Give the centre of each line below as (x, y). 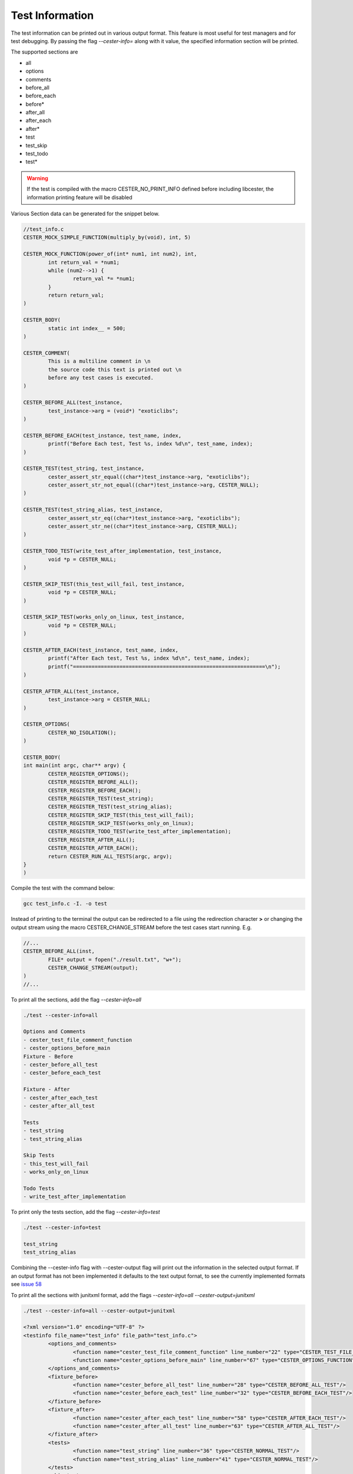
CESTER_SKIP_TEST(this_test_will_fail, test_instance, (104, 584)
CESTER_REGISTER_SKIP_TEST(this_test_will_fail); (121, 815)
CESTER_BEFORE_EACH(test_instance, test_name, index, (102, 435)
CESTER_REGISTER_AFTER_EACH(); (93, 848)
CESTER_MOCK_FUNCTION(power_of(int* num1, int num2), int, (110, 254)
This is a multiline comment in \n (99, 361)
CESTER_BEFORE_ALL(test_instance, (73, 403)
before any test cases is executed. (101, 378)
